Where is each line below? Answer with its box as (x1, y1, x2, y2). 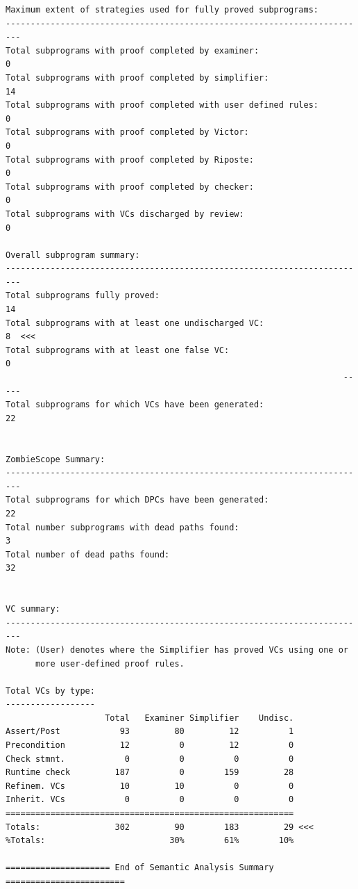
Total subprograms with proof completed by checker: (6, 181, 254, 192)
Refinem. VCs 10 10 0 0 (6, 781, 294, 791)
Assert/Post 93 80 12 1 (6, 726, 294, 737)
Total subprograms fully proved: (6, 291, 160, 301)
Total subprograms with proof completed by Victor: (6, 127, 249, 138)
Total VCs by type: (6, 685, 95, 696)
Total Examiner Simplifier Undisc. (105, 712, 294, 723)
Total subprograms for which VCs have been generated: (6, 400, 264, 410)
